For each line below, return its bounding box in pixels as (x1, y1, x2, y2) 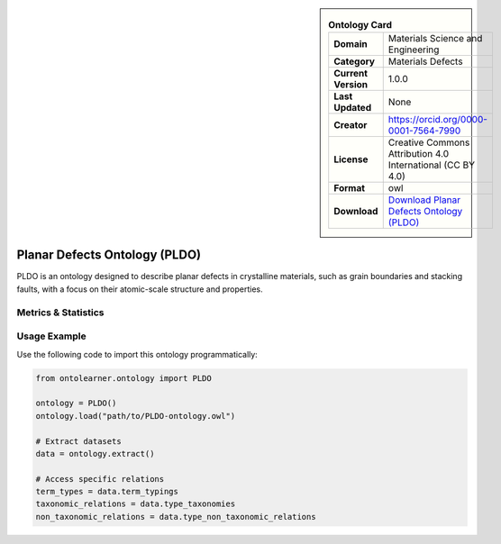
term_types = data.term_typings (35, 486, 179, 497)
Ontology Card (328, 19, 392, 32)
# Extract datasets (35, 436, 122, 446)
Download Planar (387, 194, 461, 206)
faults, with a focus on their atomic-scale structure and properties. (16, 284, 263, 295)
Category (333, 55, 376, 68)
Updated (333, 102, 372, 114)
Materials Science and (387, 32, 483, 45)
